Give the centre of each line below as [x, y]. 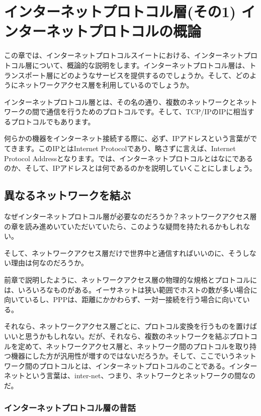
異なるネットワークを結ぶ [67, 195]
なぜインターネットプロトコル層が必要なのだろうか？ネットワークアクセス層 [130, 216]
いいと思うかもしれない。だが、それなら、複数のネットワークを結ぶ [117, 336]
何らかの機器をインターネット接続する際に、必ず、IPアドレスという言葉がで [131, 138]
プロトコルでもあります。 [53, 121]
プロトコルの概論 [145, 31]
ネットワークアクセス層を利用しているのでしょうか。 [106, 85]
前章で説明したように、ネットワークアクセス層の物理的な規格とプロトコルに [130, 280]
